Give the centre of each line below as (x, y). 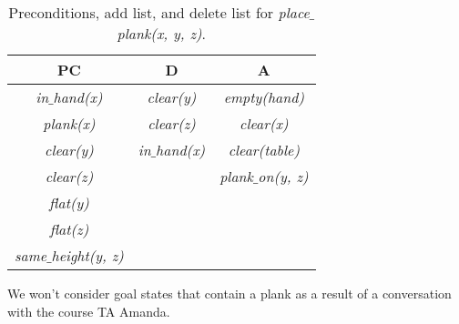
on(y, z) (283, 176)
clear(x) (264, 123)
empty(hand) (264, 97)
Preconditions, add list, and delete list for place (159, 12)
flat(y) (69, 202)
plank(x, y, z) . (161, 33)
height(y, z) (87, 255)
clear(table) (264, 150)
